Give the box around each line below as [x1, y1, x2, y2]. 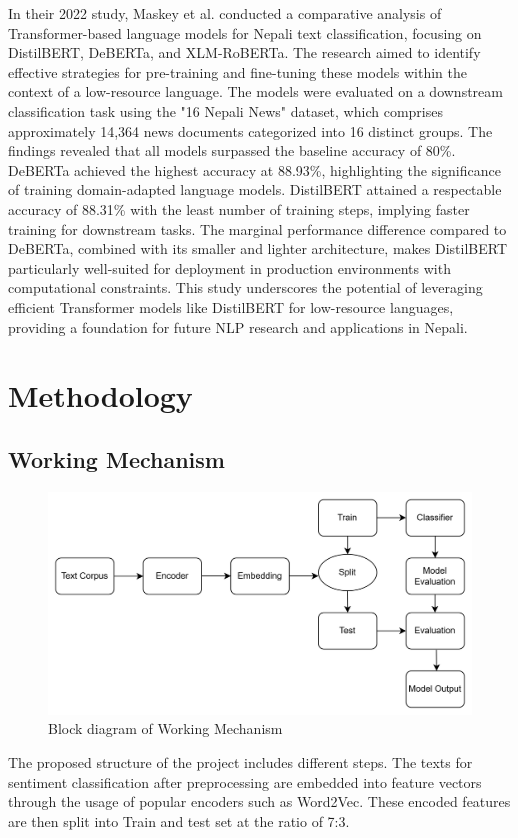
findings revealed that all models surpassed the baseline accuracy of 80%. [8, 140, 456, 161]
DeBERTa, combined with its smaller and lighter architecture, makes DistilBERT [8, 238, 507, 259]
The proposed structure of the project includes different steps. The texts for [8, 752, 473, 773]
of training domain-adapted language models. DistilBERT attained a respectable [8, 179, 502, 200]
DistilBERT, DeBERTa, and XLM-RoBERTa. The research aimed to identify [8, 42, 481, 63]
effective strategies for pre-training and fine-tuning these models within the [8, 61, 467, 82]
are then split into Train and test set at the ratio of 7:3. [8, 810, 350, 831]
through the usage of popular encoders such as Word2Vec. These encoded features [8, 791, 511, 812]
